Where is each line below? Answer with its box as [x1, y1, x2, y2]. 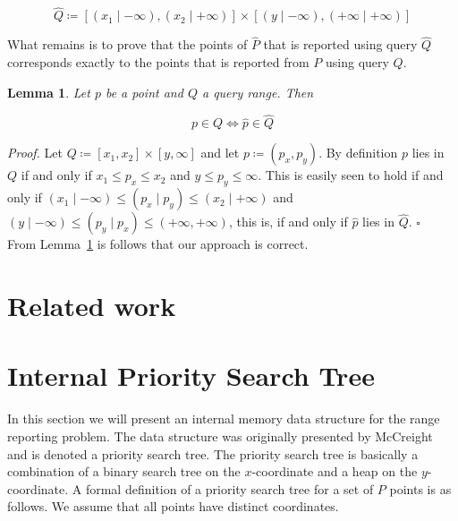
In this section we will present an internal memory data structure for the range [7, 409, 440, 428]
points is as [389, 479, 452, 498]
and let [200, 143, 240, 162]
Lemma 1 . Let [7, 82, 90, 101]
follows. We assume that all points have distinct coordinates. [7, 497, 339, 516]
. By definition [318, 143, 398, 162]
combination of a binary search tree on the [7, 462, 241, 481]
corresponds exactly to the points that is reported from [7, 53, 310, 72]
